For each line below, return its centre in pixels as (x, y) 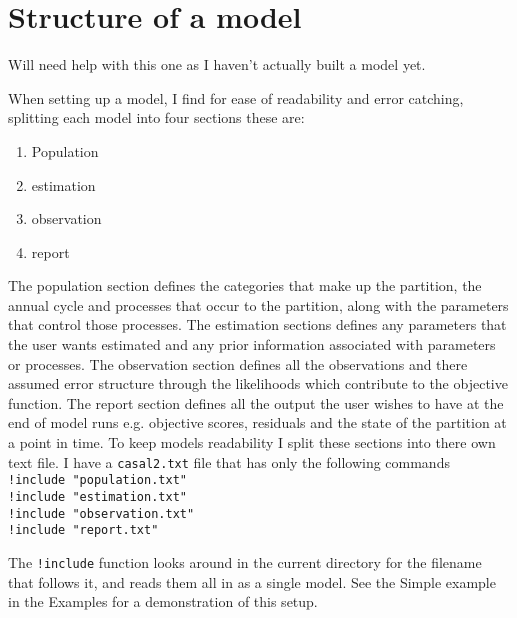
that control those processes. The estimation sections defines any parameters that (257, 324)
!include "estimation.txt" (97, 496)
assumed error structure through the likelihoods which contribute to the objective (258, 383)
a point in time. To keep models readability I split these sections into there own (252, 442)
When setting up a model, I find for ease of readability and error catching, (236, 97)
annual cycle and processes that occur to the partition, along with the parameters (258, 304)
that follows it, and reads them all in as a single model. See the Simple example (252, 581)
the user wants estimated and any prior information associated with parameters (252, 344)
